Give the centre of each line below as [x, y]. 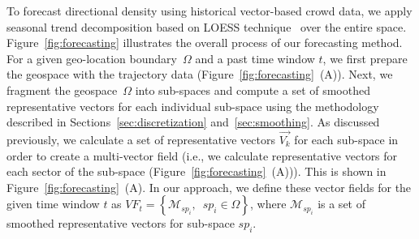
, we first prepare [365, 58]
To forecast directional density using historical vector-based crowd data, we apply [209, 11]
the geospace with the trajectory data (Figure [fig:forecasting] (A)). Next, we [200, 74]
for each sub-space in [346, 139]
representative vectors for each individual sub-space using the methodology [193, 106]
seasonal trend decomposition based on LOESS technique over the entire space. [207, 26]
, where [268, 204]
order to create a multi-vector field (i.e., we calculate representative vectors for [202, 155]
